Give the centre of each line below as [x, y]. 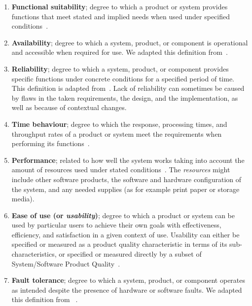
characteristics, [34, 254]
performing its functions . [51, 143]
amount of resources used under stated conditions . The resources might [121, 170]
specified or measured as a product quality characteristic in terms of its [119, 244]
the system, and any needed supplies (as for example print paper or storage [126, 189]
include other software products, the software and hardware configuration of [126, 179]
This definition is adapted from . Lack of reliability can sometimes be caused [128, 88]
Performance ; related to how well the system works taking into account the [128, 160]
